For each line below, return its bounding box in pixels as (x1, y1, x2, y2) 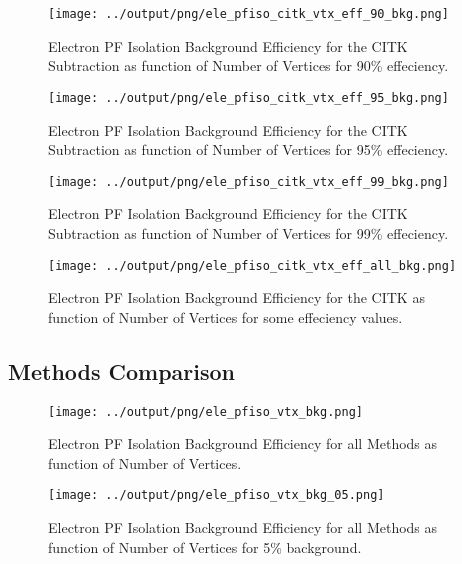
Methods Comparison (8, 355, 236, 386)
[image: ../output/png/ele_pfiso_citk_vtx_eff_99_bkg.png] (48, 174, 449, 189)
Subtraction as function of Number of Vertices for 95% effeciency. (48, 139, 449, 160)
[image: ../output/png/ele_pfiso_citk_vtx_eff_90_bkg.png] (48, 7, 449, 21)
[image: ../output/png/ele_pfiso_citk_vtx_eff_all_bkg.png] (48, 258, 457, 273)
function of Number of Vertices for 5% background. (48, 536, 362, 557)
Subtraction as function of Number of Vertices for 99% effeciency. (48, 222, 449, 243)
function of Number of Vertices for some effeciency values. (48, 306, 403, 327)
